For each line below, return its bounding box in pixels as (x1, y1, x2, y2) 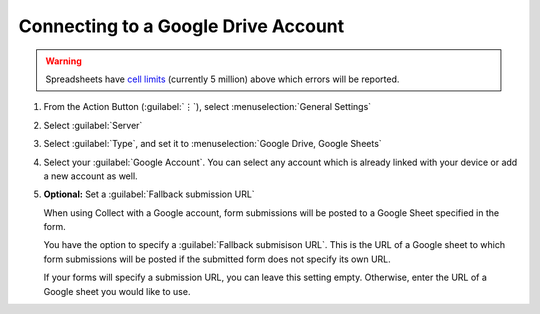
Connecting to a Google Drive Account (18, 15, 345, 37)
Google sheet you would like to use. (43, 285, 191, 297)
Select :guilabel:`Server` (43, 119, 143, 131)
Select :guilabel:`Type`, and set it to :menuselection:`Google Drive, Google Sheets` (43, 138, 382, 150)
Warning (45, 55, 82, 67)
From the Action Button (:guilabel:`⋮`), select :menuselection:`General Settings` (43, 101, 372, 113)
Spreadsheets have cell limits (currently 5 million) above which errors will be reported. (45, 73, 400, 85)
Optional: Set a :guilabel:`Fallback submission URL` (43, 188, 255, 200)
